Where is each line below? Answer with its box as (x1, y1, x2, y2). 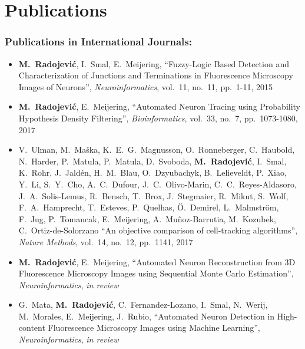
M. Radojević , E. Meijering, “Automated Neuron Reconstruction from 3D (18, 255, 296, 268)
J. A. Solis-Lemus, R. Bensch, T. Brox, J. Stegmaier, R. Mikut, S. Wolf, (18, 189, 289, 202)
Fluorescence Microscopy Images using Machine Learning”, (48, 321, 260, 334)
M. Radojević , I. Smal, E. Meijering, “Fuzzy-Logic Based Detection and (18, 57, 289, 70)
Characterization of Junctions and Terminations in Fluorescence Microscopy (18, 69, 293, 81)
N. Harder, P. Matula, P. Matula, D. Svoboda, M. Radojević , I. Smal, (18, 154, 287, 167)
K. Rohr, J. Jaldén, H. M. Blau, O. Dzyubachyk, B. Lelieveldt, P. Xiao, (18, 166, 287, 179)
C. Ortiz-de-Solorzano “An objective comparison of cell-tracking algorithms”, (18, 224, 298, 236)
